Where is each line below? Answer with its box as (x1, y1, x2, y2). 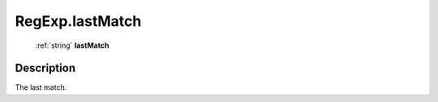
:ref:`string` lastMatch (35, 40, 109, 50)
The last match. (15, 83, 67, 92)
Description (15, 62, 76, 75)
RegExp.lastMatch (15, 12, 142, 30)
